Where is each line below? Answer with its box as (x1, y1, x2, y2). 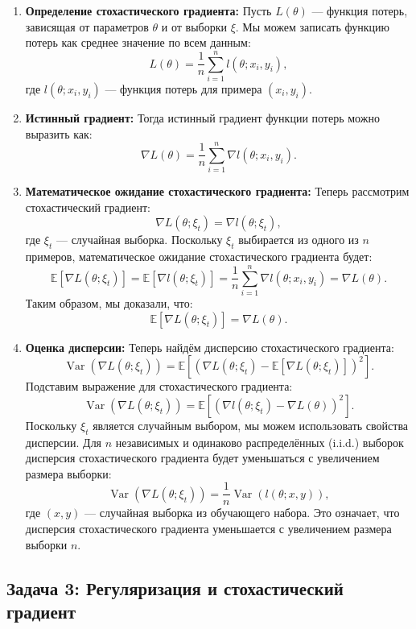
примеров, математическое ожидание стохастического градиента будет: (25, 248, 373, 265)
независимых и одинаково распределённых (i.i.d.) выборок (115, 433, 404, 450)
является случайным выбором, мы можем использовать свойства (93, 416, 409, 433)
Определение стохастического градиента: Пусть (25, 2, 272, 19)
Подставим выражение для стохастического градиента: (25, 378, 293, 395)
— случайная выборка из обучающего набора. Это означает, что (84, 504, 400, 521)
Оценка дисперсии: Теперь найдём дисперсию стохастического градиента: (25, 338, 394, 355)
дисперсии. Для (25, 433, 102, 450)
